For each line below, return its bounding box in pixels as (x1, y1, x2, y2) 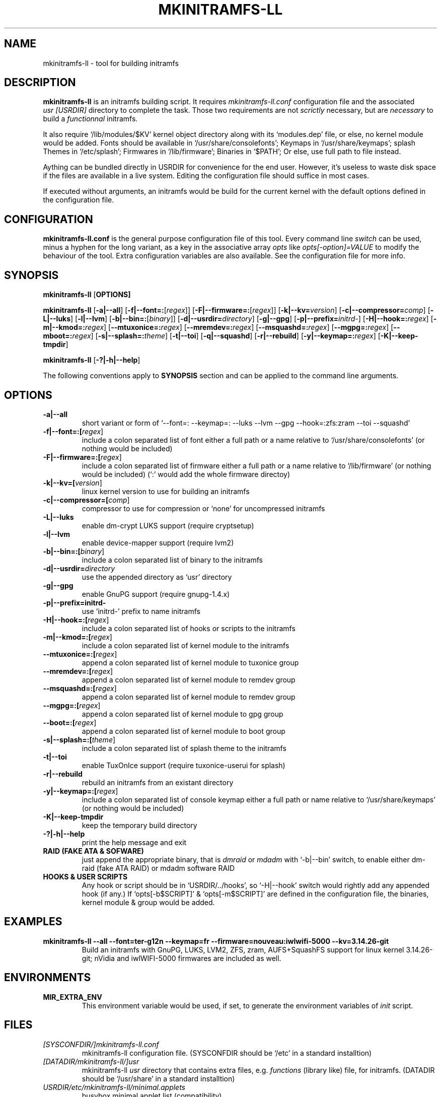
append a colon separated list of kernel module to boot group (82, 726, 285, 735)
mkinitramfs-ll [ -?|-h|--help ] (43, 356, 140, 365)
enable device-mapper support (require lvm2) (82, 538, 234, 547)
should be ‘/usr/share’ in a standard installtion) (82, 1074, 235, 1083)
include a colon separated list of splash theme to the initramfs (82, 743, 286, 752)
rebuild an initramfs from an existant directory (82, 778, 234, 787)
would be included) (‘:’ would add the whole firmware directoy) (82, 469, 290, 478)
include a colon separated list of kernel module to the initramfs (82, 641, 289, 650)
